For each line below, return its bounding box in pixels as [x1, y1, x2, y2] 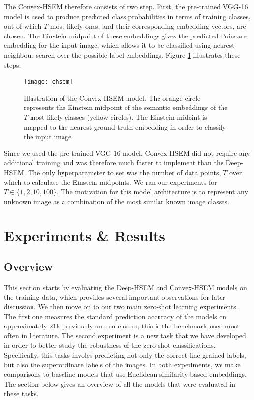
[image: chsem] [24, 78, 73, 86]
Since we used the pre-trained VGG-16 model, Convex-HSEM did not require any [4, 147, 250, 158]
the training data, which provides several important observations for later [4, 291, 225, 302]
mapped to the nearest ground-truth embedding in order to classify [24, 121, 226, 132]
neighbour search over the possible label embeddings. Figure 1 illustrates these [4, 49, 241, 60]
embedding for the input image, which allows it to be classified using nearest [4, 40, 235, 50]
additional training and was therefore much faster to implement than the [4, 157, 223, 168]
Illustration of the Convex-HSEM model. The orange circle [24, 92, 201, 103]
